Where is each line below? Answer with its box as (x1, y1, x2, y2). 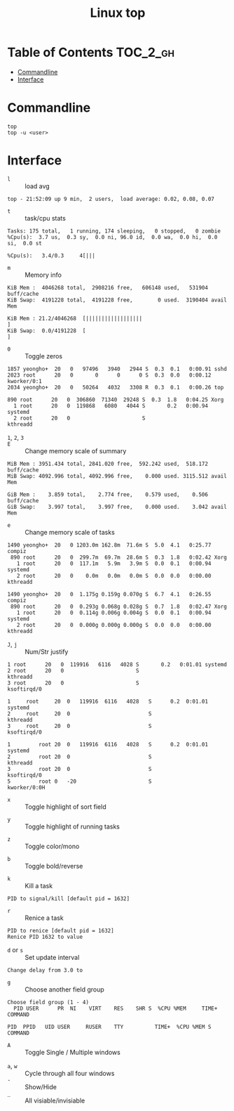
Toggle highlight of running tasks (25, 822, 121, 831)
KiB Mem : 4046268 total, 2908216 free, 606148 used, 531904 (7, 284, 209, 291)
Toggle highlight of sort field (25, 803, 106, 811)
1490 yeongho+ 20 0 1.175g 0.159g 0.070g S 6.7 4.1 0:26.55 (7, 590, 212, 598)
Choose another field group (25, 985, 105, 994)
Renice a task (25, 914, 64, 922)
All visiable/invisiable (25, 1096, 85, 1105)
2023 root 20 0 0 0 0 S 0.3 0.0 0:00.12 (7, 371, 212, 379)
